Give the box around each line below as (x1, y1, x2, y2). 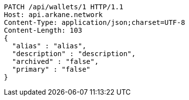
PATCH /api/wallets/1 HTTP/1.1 (4, 3, 124, 11)
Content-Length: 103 (4, 26, 83, 34)
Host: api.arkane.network (4, 11, 103, 19)
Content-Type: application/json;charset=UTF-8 (4, 19, 185, 26)
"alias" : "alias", (12, 42, 86, 50)
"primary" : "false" (12, 65, 91, 73)
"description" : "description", (12, 50, 136, 58)
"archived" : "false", (12, 58, 99, 65)
